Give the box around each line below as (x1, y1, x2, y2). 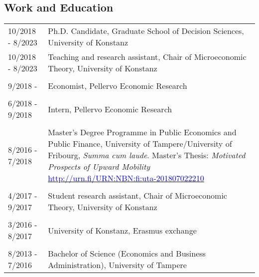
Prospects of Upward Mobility (48, 161, 150, 173)
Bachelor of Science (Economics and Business (48, 248, 206, 260)
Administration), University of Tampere (48, 259, 187, 271)
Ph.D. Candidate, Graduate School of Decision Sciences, (48, 25, 244, 37)
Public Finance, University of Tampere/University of (48, 138, 232, 150)
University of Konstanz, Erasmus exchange (48, 224, 197, 236)
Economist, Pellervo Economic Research (48, 80, 187, 92)
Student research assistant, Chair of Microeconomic (48, 190, 227, 202)
